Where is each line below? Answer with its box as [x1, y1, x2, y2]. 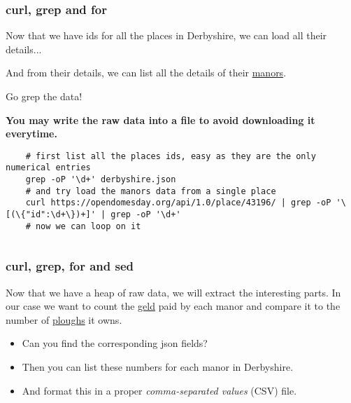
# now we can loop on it [25, 221, 141, 231]
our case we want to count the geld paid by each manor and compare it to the [6, 299, 341, 313]
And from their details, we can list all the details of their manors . [6, 65, 287, 80]
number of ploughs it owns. [6, 312, 122, 327]
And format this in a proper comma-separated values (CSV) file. [22, 383, 297, 397]
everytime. [6, 126, 57, 141]
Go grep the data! [6, 89, 83, 103]
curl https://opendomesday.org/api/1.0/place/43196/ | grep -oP [25, 198, 331, 208]
